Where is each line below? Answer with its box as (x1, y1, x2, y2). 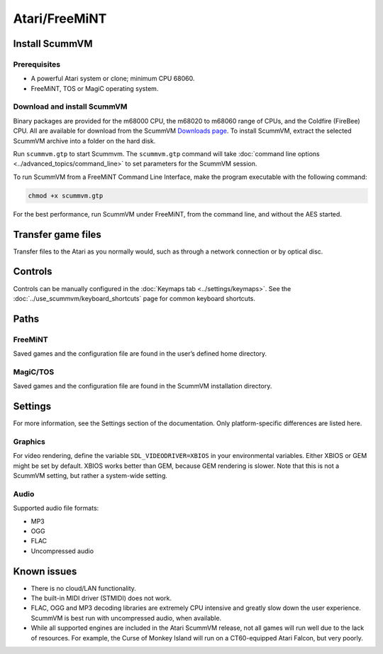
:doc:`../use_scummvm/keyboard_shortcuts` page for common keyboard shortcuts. (13, 294, 255, 303)
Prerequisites (13, 59, 60, 69)
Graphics (13, 437, 45, 447)
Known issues (13, 565, 77, 577)
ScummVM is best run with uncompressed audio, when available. (30, 614, 222, 622)
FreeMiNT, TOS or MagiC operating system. (30, 84, 159, 92)
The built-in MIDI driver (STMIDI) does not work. (30, 594, 172, 603)
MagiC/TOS (13, 366, 55, 376)
